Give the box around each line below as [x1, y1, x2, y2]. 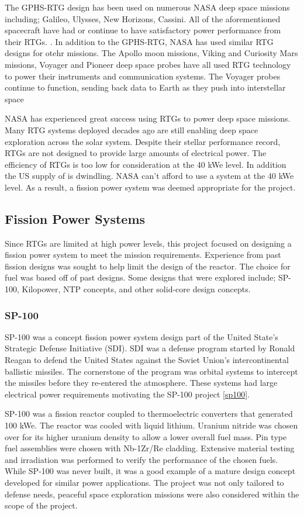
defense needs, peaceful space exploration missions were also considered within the [5, 488, 299, 500]
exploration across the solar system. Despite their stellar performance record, [5, 135, 281, 147]
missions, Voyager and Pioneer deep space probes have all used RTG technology [5, 58, 291, 70]
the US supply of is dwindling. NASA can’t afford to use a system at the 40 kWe [5, 170, 294, 182]
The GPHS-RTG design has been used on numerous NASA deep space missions [5, 1, 290, 13]
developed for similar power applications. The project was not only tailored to [5, 476, 284, 489]
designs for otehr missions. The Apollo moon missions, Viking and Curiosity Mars [5, 47, 298, 59]
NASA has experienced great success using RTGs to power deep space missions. [5, 112, 291, 125]
